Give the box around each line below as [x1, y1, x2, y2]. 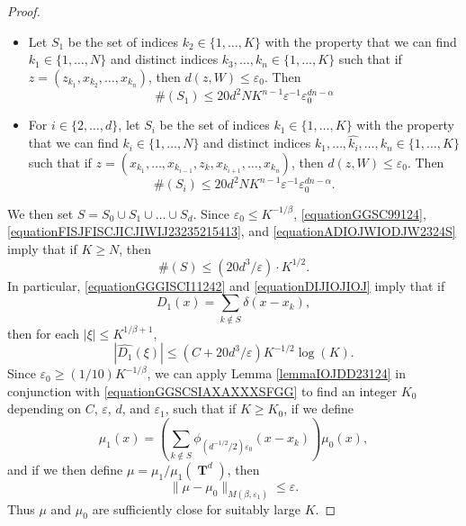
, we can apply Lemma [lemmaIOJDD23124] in [147, 364, 406, 383]
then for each [7, 323, 80, 342]
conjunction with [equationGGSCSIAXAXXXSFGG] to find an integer [7, 381, 398, 400]
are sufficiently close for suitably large [92, 499, 300, 518]
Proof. [7, 2, 40, 20]
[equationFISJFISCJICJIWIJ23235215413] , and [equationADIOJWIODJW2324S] [7, 222, 456, 240]
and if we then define [7, 459, 123, 478]
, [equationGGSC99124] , [293, 204, 426, 222]
